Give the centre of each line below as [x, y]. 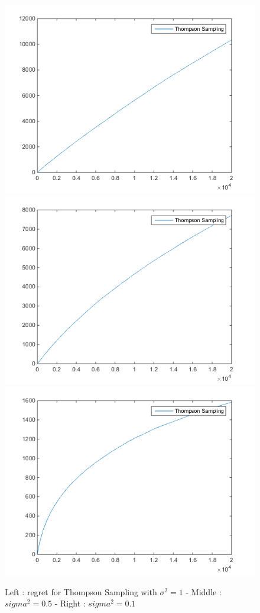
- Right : [70, 603]
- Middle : [204, 591]
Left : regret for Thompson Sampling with [81, 591]
